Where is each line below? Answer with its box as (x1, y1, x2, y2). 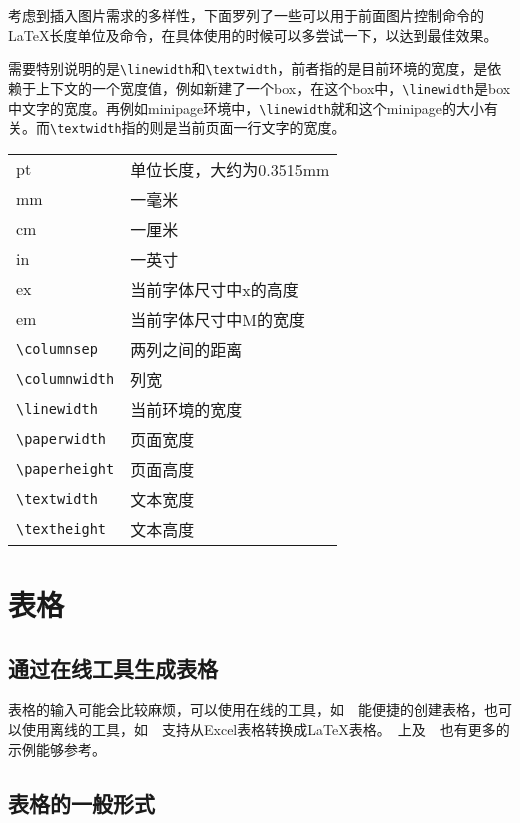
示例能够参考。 (8, 738, 106, 759)
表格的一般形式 (8, 787, 155, 818)
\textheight (16, 520, 107, 537)
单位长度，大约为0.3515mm (130, 157, 330, 181)
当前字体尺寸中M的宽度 (130, 307, 305, 331)
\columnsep (16, 340, 98, 357)
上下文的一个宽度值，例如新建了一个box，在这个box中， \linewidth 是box (35, 77, 511, 98)
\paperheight (16, 460, 115, 477)
